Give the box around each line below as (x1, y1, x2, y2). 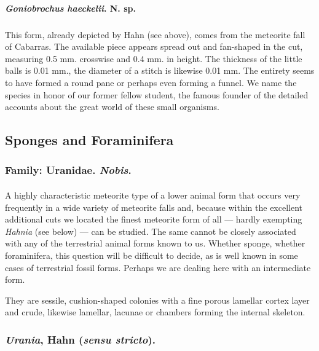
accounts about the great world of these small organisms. (5, 100, 219, 113)
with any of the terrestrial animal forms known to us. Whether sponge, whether (5, 237, 305, 250)
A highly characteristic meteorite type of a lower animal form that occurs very (5, 188, 301, 201)
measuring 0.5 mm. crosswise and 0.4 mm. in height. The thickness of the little (5, 52, 302, 65)
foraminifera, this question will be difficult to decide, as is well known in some (5, 248, 298, 261)
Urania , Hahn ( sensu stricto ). (5, 331, 156, 347)
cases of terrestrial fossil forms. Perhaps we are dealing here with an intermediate (5, 261, 311, 274)
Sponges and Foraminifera (5, 130, 174, 149)
